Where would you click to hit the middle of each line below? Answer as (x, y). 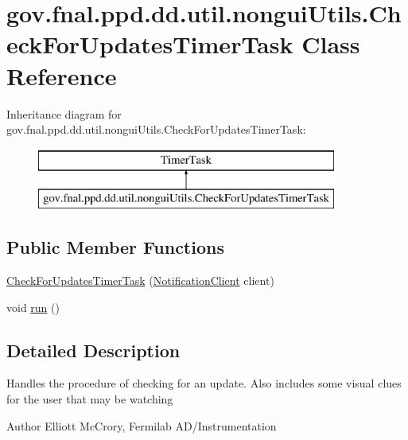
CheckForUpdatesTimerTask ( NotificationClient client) (140, 280)
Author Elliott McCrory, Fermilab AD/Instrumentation (142, 425)
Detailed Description (93, 350)
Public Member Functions (115, 247)
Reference (62, 75)
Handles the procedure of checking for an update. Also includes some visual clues (204, 383)
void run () (33, 307)
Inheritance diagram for (64, 113)
